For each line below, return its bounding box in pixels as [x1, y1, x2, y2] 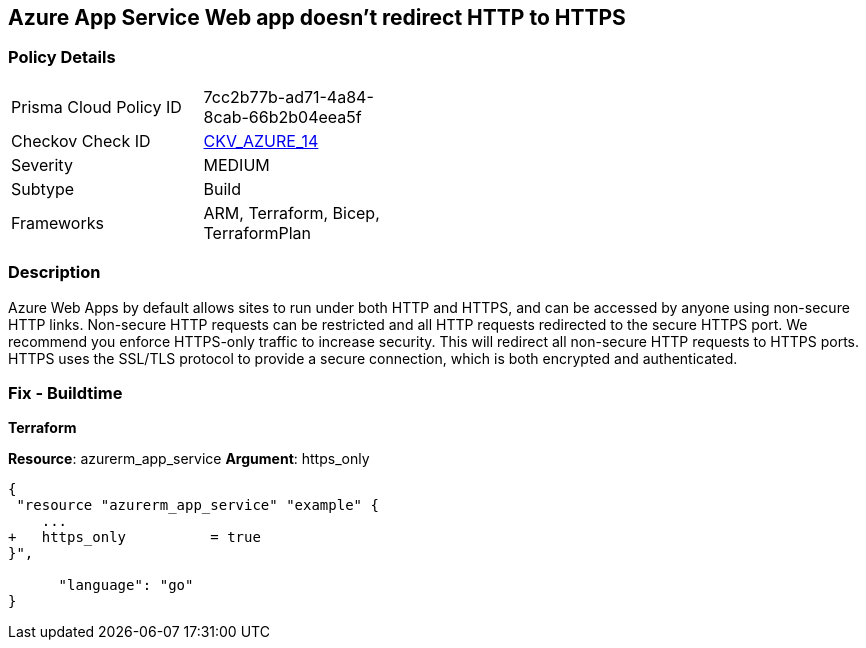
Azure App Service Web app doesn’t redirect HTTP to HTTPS [8, 5, 626, 30]
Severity [11, 154, 73, 175]
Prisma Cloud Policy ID [11, 96, 182, 117]
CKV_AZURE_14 [203, 130, 319, 151]
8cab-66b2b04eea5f [203, 106, 362, 127]
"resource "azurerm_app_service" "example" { [16, 497, 379, 514]
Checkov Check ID [11, 130, 151, 151]
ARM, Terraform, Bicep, [203, 202, 380, 223]
